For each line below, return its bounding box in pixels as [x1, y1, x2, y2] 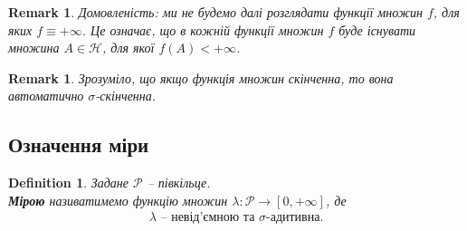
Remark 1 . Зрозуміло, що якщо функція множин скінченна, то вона [8, 68, 394, 87]
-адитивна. [266, 211, 324, 225]
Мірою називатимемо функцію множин [8, 190, 228, 209]
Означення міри [8, 130, 149, 159]
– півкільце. [147, 173, 211, 192]
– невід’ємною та [160, 211, 255, 225]
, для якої [102, 38, 155, 57]
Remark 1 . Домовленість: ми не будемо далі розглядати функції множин [8, 3, 423, 21]
